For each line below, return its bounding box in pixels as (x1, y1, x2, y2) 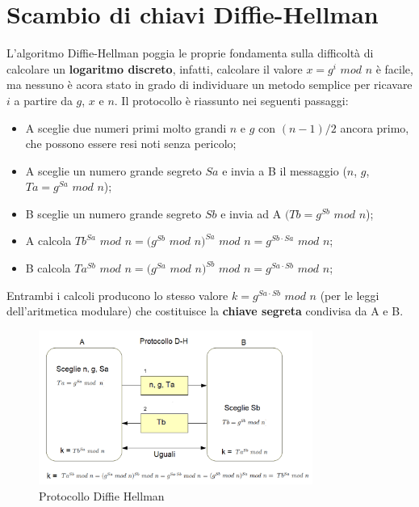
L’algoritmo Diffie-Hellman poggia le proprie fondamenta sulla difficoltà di (6, 44, 374, 61)
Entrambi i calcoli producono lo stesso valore (6, 286, 228, 303)
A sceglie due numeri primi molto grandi (25, 119, 227, 136)
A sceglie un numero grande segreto (25, 162, 202, 179)
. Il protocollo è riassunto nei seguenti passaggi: (114, 91, 349, 108)
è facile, (375, 60, 413, 77)
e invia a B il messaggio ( (222, 162, 347, 179)
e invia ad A (220, 205, 282, 222)
